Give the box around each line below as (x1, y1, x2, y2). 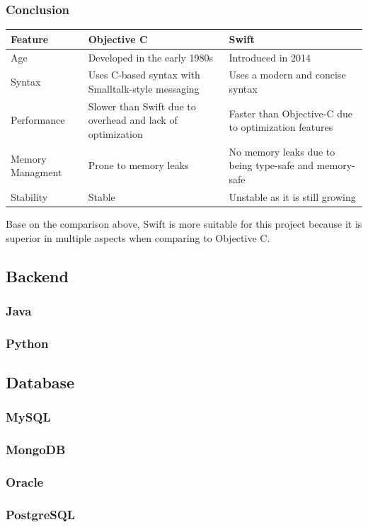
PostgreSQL (6, 505, 76, 523)
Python (6, 334, 49, 352)
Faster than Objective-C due (229, 105, 353, 120)
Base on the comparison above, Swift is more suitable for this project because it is (6, 216, 362, 231)
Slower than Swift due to (88, 98, 196, 113)
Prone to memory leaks (88, 158, 189, 173)
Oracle (6, 473, 44, 491)
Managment (11, 165, 62, 180)
